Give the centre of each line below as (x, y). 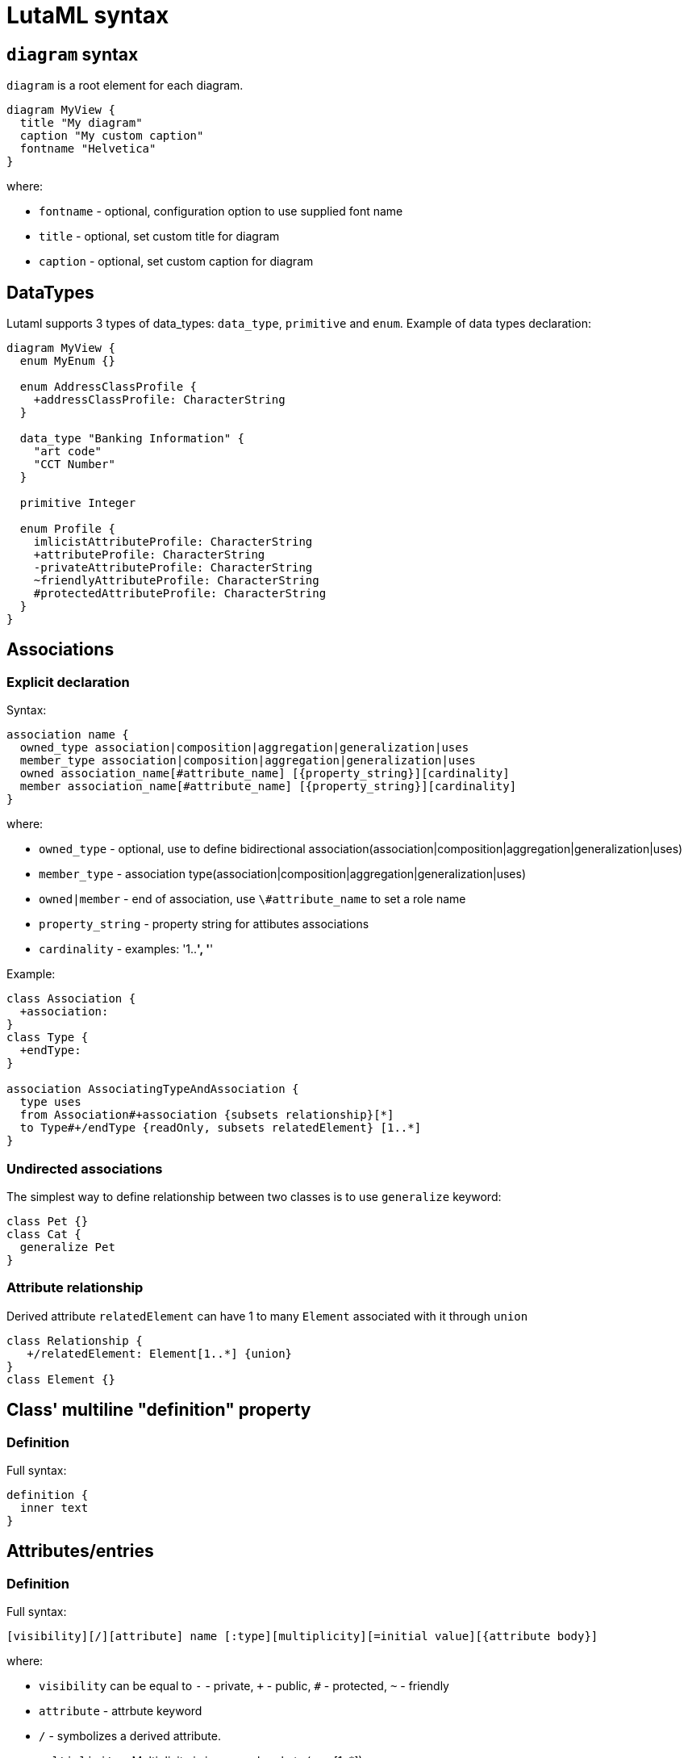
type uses (50, 1102)
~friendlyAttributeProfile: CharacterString (176, 581)
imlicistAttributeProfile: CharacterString (173, 542)
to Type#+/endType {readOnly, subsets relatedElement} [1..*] (221, 1128)
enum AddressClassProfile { (108, 387)
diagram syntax (73, 54)
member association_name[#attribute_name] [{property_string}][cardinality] (268, 787)
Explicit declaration (68, 682)
